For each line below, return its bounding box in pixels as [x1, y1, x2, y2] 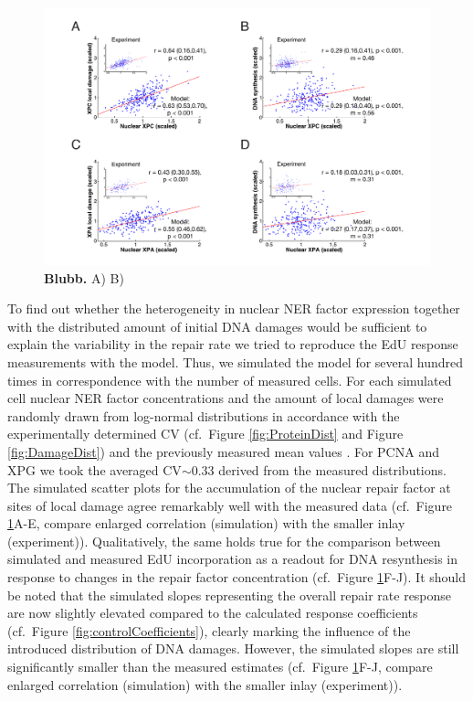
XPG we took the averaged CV [7, 460, 182, 479]
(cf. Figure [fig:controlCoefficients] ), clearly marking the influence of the [7, 621, 411, 640]
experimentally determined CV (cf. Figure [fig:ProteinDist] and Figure [7, 424, 404, 443]
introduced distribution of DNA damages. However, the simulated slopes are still [7, 639, 459, 658]
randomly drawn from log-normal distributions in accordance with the [7, 406, 400, 425]
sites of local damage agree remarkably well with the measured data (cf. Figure [7, 495, 453, 515]
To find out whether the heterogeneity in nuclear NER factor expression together [7, 299, 460, 318]
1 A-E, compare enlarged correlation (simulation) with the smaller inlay [7, 514, 405, 533]
